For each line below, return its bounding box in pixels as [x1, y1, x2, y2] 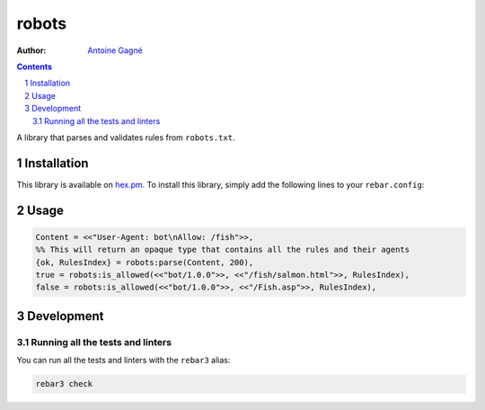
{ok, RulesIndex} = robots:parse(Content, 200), [35, 257, 254, 267]
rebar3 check [35, 379, 93, 389]
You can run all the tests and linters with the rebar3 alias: [16, 355, 231, 366]
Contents [16, 61, 53, 72]
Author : [16, 45, 47, 56]
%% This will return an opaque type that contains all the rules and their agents [35, 245, 410, 255]
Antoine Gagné [87, 45, 143, 56]
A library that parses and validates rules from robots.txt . [16, 131, 235, 143]
